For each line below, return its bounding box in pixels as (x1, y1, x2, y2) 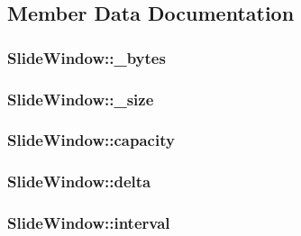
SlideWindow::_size (7, 87, 154, 110)
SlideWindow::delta (7, 170, 151, 193)
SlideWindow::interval (7, 212, 170, 234)
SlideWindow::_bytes (7, 46, 166, 68)
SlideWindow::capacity (7, 129, 175, 151)
